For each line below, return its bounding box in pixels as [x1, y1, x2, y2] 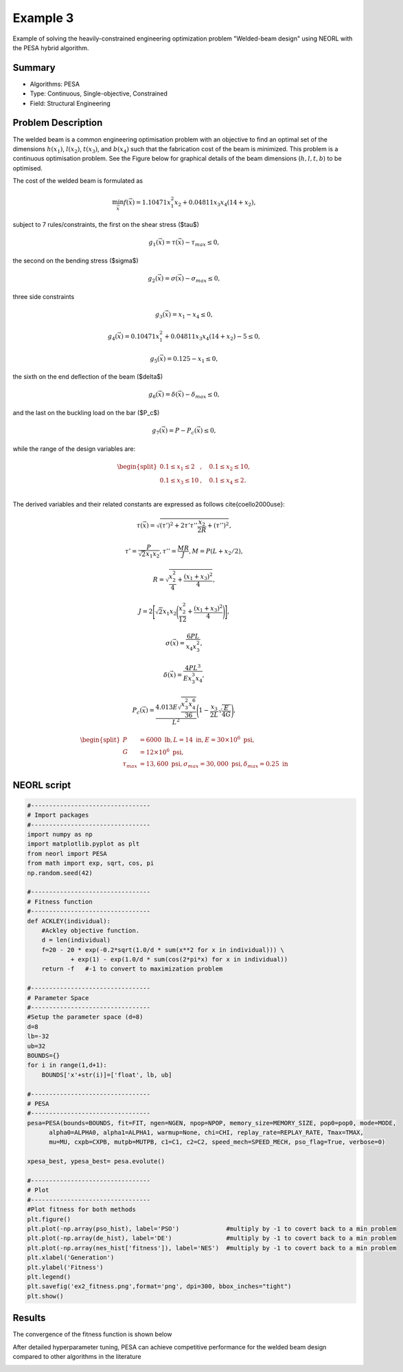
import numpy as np [27, 830, 93, 838]
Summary [12, 62, 56, 74]
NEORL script [12, 779, 71, 790]
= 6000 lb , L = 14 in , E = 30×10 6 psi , [139, 735, 255, 744]
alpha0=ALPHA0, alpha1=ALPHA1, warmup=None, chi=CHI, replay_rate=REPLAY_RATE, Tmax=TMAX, [49, 1129, 364, 1137]
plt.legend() [27, 1272, 71, 1281]
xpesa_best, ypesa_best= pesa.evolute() [27, 1158, 165, 1165]
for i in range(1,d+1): [27, 1061, 108, 1069]
